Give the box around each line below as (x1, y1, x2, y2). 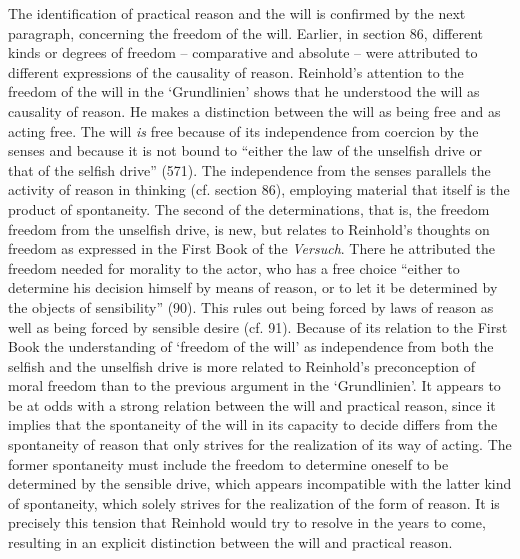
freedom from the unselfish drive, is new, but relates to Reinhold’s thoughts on (8, 218, 490, 239)
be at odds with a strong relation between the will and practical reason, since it (8, 394, 496, 415)
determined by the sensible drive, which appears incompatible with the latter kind (8, 473, 512, 494)
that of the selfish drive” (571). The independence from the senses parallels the (8, 159, 491, 180)
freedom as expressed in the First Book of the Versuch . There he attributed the (8, 238, 495, 259)
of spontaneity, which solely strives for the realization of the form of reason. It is (8, 492, 500, 513)
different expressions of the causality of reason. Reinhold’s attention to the (8, 61, 464, 82)
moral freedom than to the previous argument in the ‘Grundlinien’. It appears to (8, 375, 501, 396)
